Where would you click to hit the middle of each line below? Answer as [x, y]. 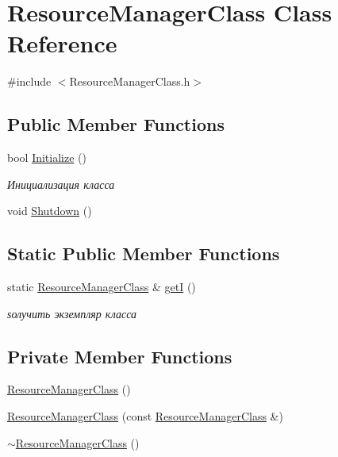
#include [29, 81]
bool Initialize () [47, 157]
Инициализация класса [61, 184]
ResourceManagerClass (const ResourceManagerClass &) [145, 416]
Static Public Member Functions [144, 253]
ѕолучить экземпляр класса [72, 313]
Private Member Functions [120, 356]
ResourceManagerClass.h [130, 81]
